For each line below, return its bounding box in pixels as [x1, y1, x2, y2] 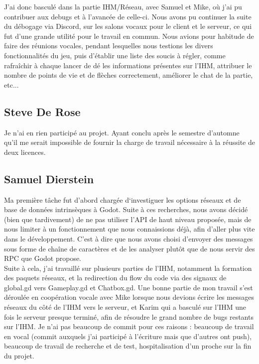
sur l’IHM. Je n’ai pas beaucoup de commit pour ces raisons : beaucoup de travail [4, 321, 254, 332]
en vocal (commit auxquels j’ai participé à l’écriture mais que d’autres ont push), [4, 331, 252, 341]
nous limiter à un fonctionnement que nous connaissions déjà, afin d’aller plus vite [4, 224, 255, 234]
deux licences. [4, 146, 46, 157]
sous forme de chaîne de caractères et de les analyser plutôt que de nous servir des [4, 243, 255, 253]
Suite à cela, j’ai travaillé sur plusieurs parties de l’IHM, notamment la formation [4, 262, 252, 273]
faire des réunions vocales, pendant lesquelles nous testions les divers [4, 40, 213, 51]
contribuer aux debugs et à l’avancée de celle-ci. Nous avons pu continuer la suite [4, 11, 252, 21]
